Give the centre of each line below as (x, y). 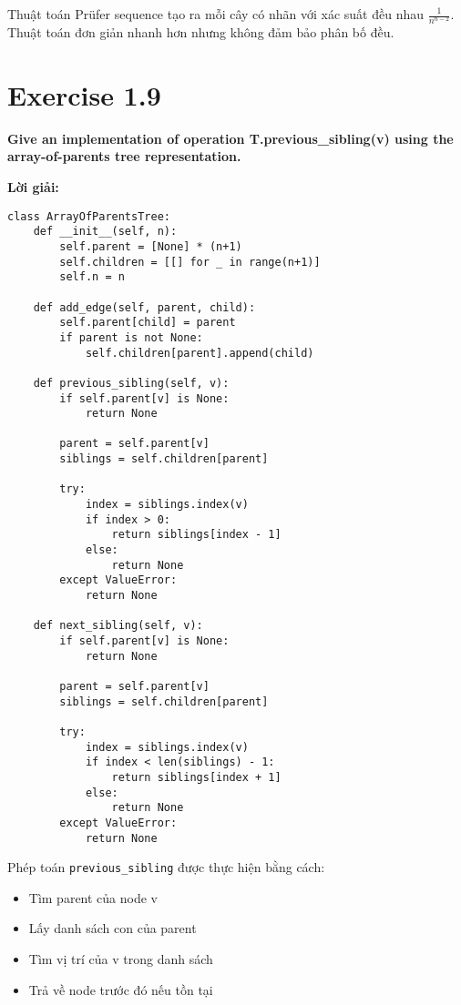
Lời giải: (33, 187)
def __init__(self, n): (105, 232)
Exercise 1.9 (84, 94)
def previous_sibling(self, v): (131, 383)
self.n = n (92, 277)
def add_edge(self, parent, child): (144, 307)
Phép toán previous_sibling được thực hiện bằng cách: (166, 867)
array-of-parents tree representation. (124, 156)
